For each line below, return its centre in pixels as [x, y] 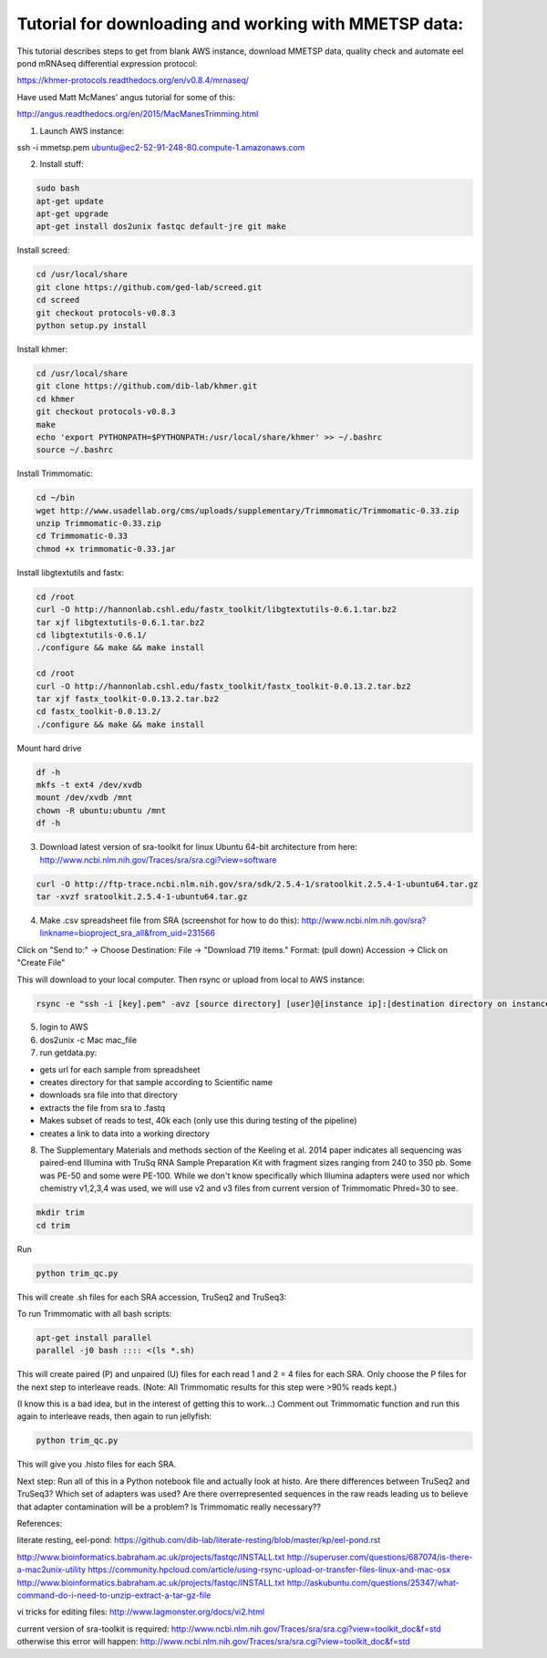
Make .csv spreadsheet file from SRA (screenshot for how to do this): [170, 920]
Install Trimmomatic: [55, 473]
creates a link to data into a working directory [124, 1133]
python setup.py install [92, 325]
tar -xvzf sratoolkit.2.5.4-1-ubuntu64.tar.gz [142, 896]
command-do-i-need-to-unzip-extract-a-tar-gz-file [114, 1595]
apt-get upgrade [72, 214]
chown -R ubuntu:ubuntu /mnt [101, 810]
